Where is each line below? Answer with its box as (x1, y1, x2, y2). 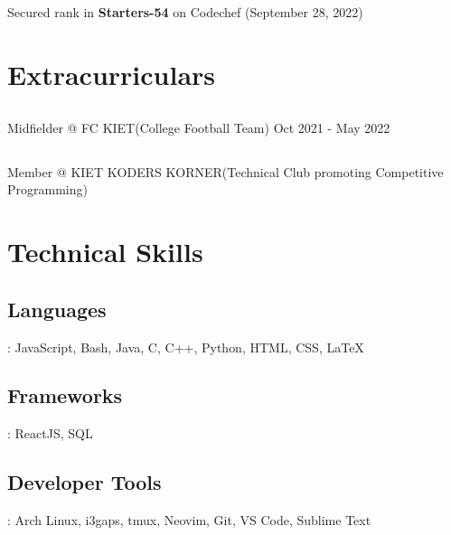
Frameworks (7, 381, 123, 409)
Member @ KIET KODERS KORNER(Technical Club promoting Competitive (7, 162, 444, 181)
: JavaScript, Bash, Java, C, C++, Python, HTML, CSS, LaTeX (7, 337, 364, 356)
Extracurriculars (7, 56, 216, 93)
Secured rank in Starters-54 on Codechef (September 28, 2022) (7, 3, 363, 22)
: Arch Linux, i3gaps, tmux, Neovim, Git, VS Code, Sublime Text (7, 511, 371, 530)
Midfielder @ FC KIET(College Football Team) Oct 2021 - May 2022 (7, 117, 390, 136)
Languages (7, 295, 107, 323)
